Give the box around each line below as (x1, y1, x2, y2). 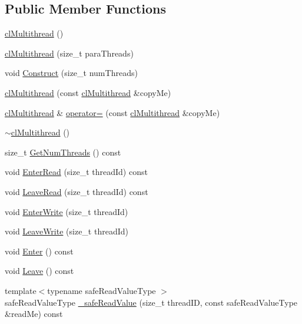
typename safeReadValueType (47, 284, 156, 296)
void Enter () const (5, 244, 74, 257)
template (5, 284, 36, 296)
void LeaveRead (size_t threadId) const (5, 185, 148, 197)
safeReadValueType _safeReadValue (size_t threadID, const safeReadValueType (5, 296, 298, 308)
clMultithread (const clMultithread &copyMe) (5, 86, 171, 98)
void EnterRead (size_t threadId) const (5, 166, 148, 178)
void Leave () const (5, 265, 74, 277)
